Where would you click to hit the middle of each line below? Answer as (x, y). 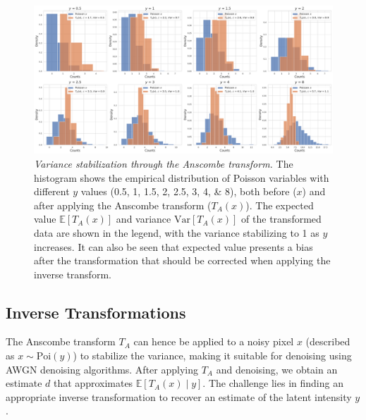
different (52, 191)
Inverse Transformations (96, 312)
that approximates (93, 383)
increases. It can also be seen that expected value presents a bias (173, 246)
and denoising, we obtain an (277, 369)
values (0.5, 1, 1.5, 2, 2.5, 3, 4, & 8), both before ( (189, 191)
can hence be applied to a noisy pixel (214, 341)
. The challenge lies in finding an (273, 383)
